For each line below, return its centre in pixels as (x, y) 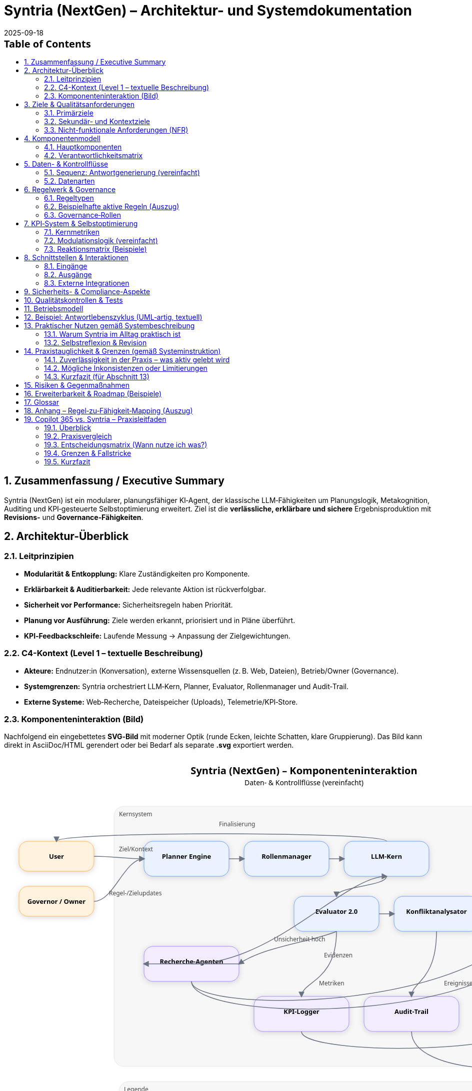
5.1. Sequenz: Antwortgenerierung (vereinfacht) (122, 172)
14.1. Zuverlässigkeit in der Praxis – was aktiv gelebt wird (137, 359)
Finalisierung (237, 824)
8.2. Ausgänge (68, 274)
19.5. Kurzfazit (67, 461)
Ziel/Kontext (136, 849)
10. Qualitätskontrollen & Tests (73, 300)
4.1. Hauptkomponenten (83, 147)
